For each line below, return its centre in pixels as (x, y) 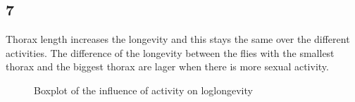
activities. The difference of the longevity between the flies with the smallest (170, 52)
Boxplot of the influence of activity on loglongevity (143, 90)
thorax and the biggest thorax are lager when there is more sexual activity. (167, 66)
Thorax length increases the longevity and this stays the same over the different (178, 39)
